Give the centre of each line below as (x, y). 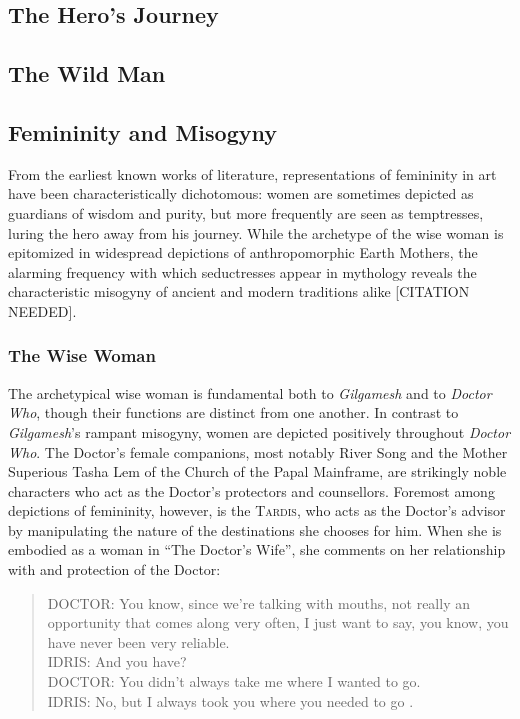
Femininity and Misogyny (142, 131)
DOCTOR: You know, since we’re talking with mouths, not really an (258, 602)
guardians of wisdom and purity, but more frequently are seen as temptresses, (246, 212)
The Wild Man (87, 73)
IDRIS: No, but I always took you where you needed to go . (230, 700)
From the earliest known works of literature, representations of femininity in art (252, 173)
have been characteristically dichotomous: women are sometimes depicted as (241, 193)
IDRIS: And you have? (117, 661)
